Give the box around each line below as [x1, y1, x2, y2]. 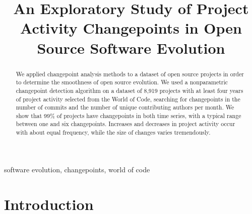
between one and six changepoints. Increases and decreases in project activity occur [16, 120, 235, 128]
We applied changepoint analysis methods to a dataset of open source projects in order [16, 69, 244, 78]
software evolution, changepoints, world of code [4, 164, 150, 174]
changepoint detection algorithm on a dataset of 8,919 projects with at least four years [16, 86, 243, 94]
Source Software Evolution [37, 37, 225, 58]
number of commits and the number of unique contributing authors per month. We [16, 103, 234, 112]
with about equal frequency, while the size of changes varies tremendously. [16, 128, 211, 137]
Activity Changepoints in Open [20, 18, 242, 38]
